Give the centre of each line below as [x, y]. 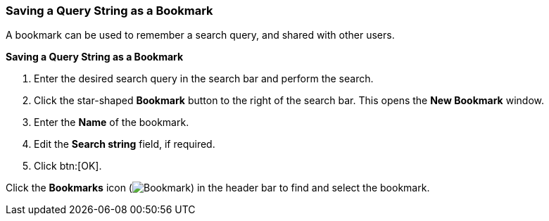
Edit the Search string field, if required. [125, 144]
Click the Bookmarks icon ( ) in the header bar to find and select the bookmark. [218, 188]
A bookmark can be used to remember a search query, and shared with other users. [200, 35]
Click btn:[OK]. [68, 166]
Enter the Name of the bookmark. [112, 122]
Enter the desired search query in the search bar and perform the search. [204, 79]
